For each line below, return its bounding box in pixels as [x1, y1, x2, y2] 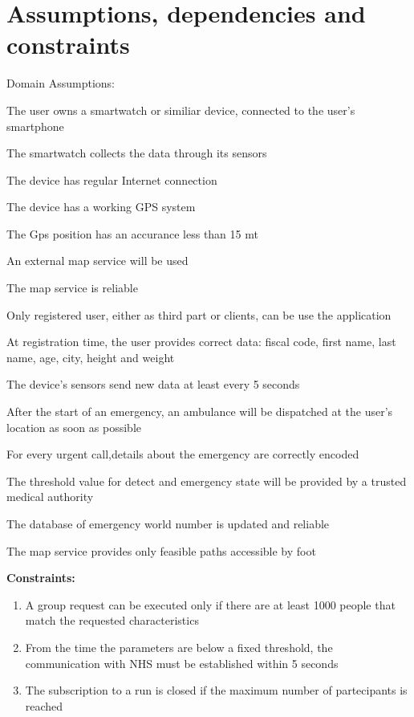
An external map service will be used [6, 252, 189, 269]
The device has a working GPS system [6, 198, 196, 215]
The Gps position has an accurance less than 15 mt [6, 225, 258, 242]
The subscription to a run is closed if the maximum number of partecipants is [25, 682, 408, 699]
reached [25, 697, 63, 714]
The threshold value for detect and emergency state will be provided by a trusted [6, 472, 407, 489]
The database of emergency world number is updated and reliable [6, 515, 330, 532]
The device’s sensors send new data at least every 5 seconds [6, 376, 300, 393]
